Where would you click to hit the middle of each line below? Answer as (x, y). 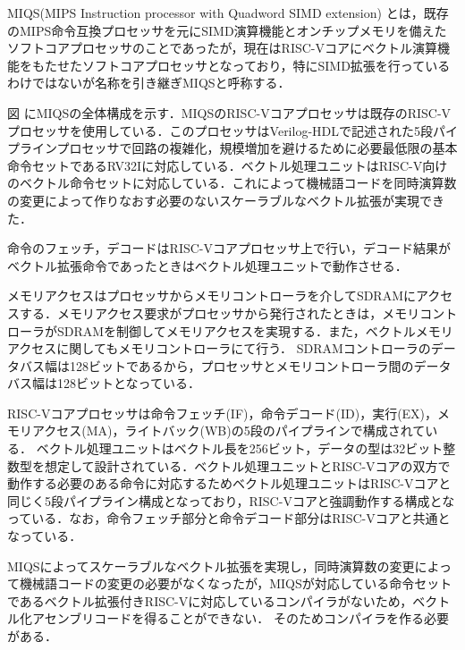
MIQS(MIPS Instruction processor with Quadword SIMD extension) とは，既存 (228, 13)
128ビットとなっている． (128, 383)
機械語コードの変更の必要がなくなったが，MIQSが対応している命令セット (236, 583)
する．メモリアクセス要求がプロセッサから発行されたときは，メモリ (220, 312)
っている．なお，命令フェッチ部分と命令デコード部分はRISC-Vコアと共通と (229, 518)
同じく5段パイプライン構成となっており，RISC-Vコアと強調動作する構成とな (231, 500)
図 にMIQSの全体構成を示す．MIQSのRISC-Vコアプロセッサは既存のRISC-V (229, 112)
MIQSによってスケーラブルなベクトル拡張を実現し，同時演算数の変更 (211, 566)
